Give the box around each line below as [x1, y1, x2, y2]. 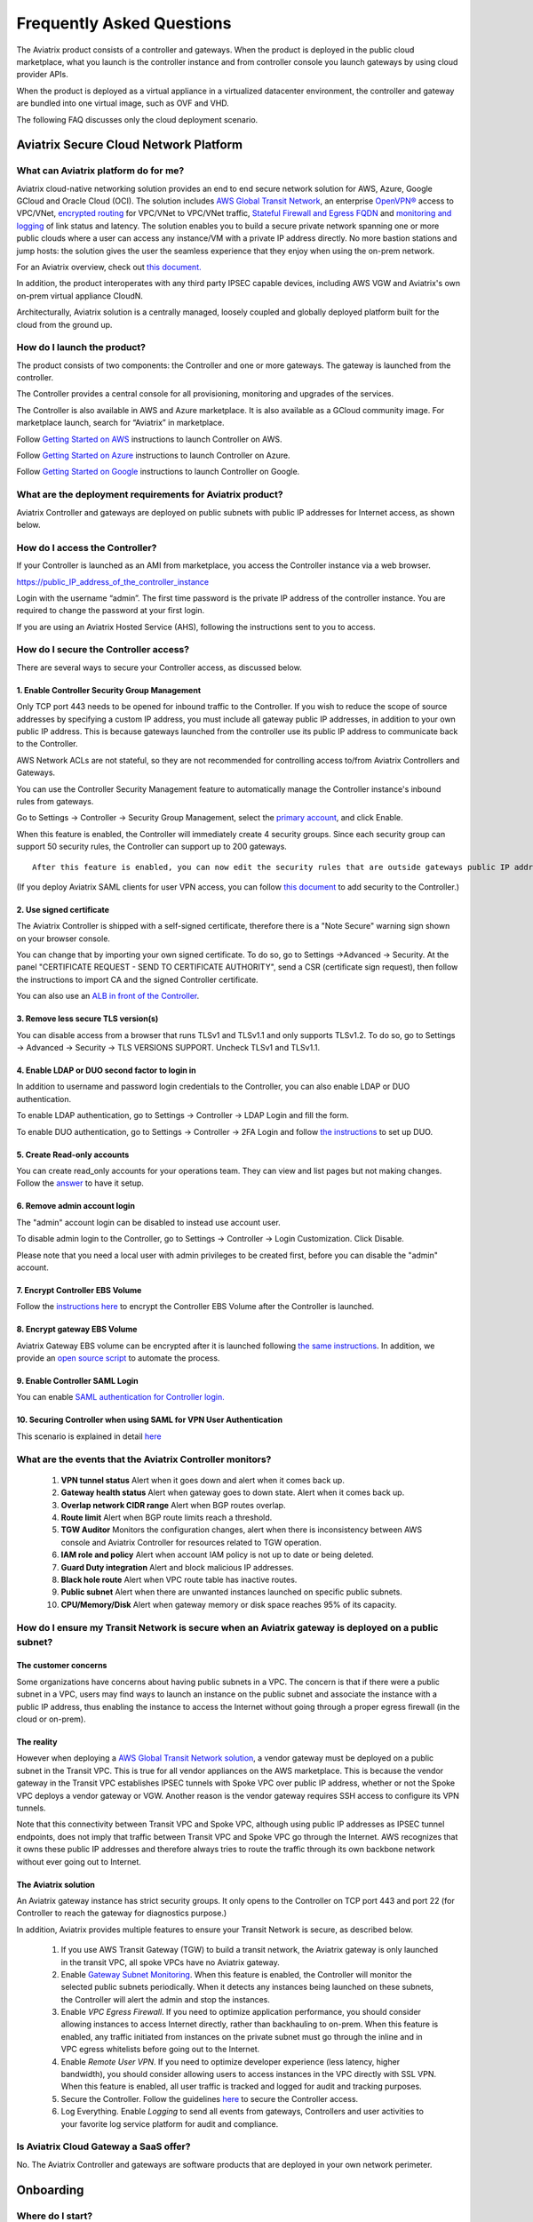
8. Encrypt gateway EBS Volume [16, 1324, 138, 1335]
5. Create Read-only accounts [16, 1149, 130, 1160]
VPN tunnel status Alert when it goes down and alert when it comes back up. [60, 1475, 346, 1485]
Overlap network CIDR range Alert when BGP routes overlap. [60, 1499, 286, 1510]
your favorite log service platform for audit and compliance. [60, 2118, 279, 2129]
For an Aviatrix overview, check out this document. [16, 262, 202, 272]
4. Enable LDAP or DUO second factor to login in [16, 1065, 197, 1075]
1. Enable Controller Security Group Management [16, 684, 202, 695]
